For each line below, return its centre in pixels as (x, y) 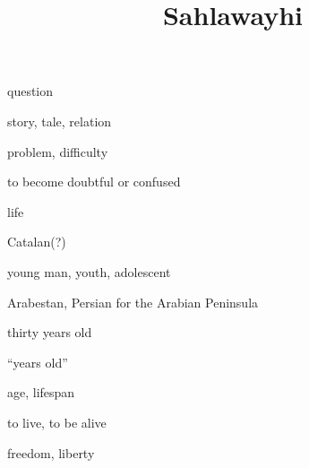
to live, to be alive (57, 422)
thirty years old (50, 332)
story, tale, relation (60, 121)
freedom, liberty (51, 452)
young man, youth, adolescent (89, 271)
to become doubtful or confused (94, 182)
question (30, 91)
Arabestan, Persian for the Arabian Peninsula (133, 302)
